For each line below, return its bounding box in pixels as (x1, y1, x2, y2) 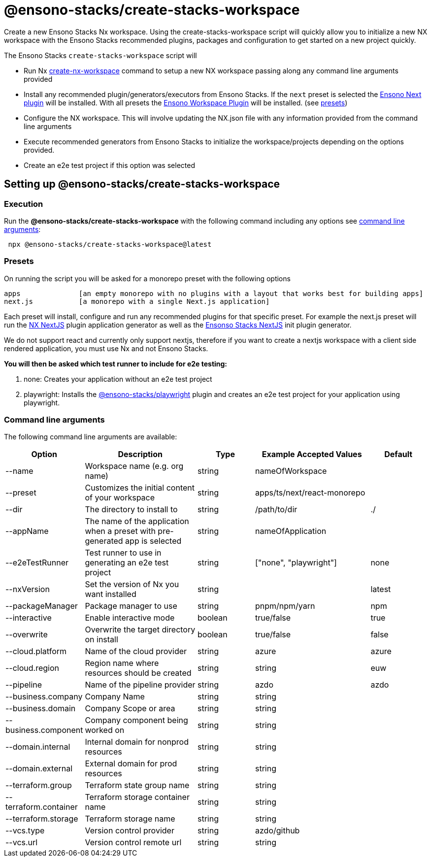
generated (85, 536, 123, 546)
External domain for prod (85, 759, 177, 769)
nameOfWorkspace (255, 466, 327, 476)
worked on (85, 725, 125, 735)
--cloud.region (5, 663, 60, 673)
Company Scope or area (85, 703, 175, 714)
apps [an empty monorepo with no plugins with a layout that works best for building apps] (4, 289, 424, 298)
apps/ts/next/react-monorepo (255, 488, 365, 498)
